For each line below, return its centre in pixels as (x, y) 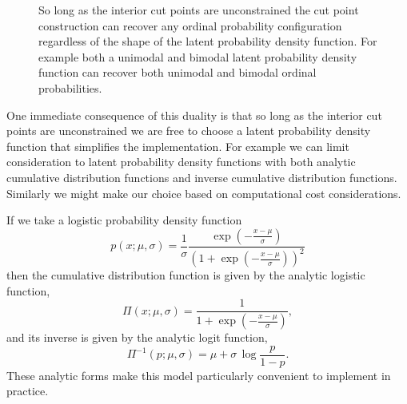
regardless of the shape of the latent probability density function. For (208, 41)
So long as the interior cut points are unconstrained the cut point (199, 10)
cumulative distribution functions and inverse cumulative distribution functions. (202, 177)
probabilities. (70, 87)
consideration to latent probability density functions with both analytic (181, 162)
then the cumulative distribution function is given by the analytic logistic (186, 275)
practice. (28, 391)
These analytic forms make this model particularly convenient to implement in (199, 375)
